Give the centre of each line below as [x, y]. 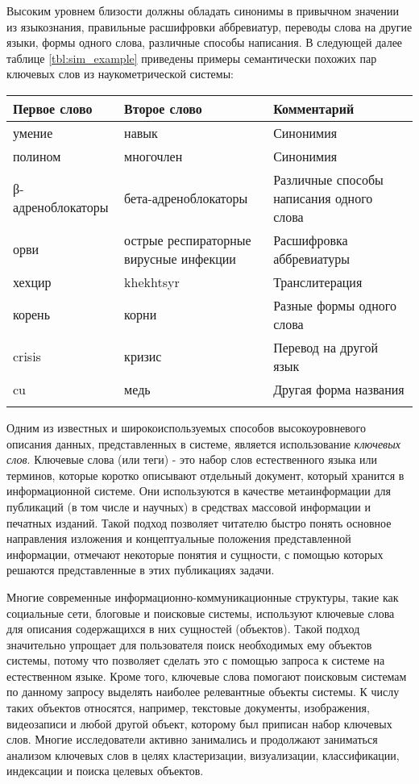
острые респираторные [188, 240]
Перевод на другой [326, 347]
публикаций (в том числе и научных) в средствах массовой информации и [189, 506]
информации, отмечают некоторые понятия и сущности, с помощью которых [195, 554]
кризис [143, 357]
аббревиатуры [311, 258]
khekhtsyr [152, 281]
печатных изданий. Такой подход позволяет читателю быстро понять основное [199, 522]
